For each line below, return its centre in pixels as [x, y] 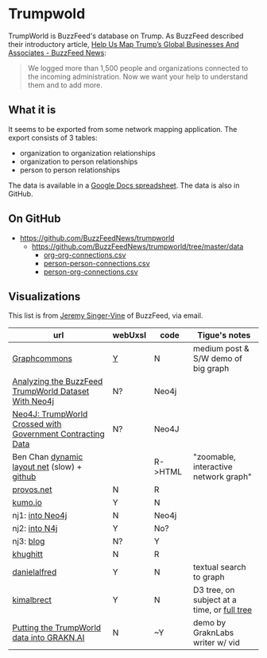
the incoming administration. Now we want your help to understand [138, 76]
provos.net [32, 490]
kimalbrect [32, 600]
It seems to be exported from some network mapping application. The [123, 129]
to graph [209, 577]
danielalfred [35, 572]
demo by [210, 623]
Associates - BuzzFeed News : [58, 52]
